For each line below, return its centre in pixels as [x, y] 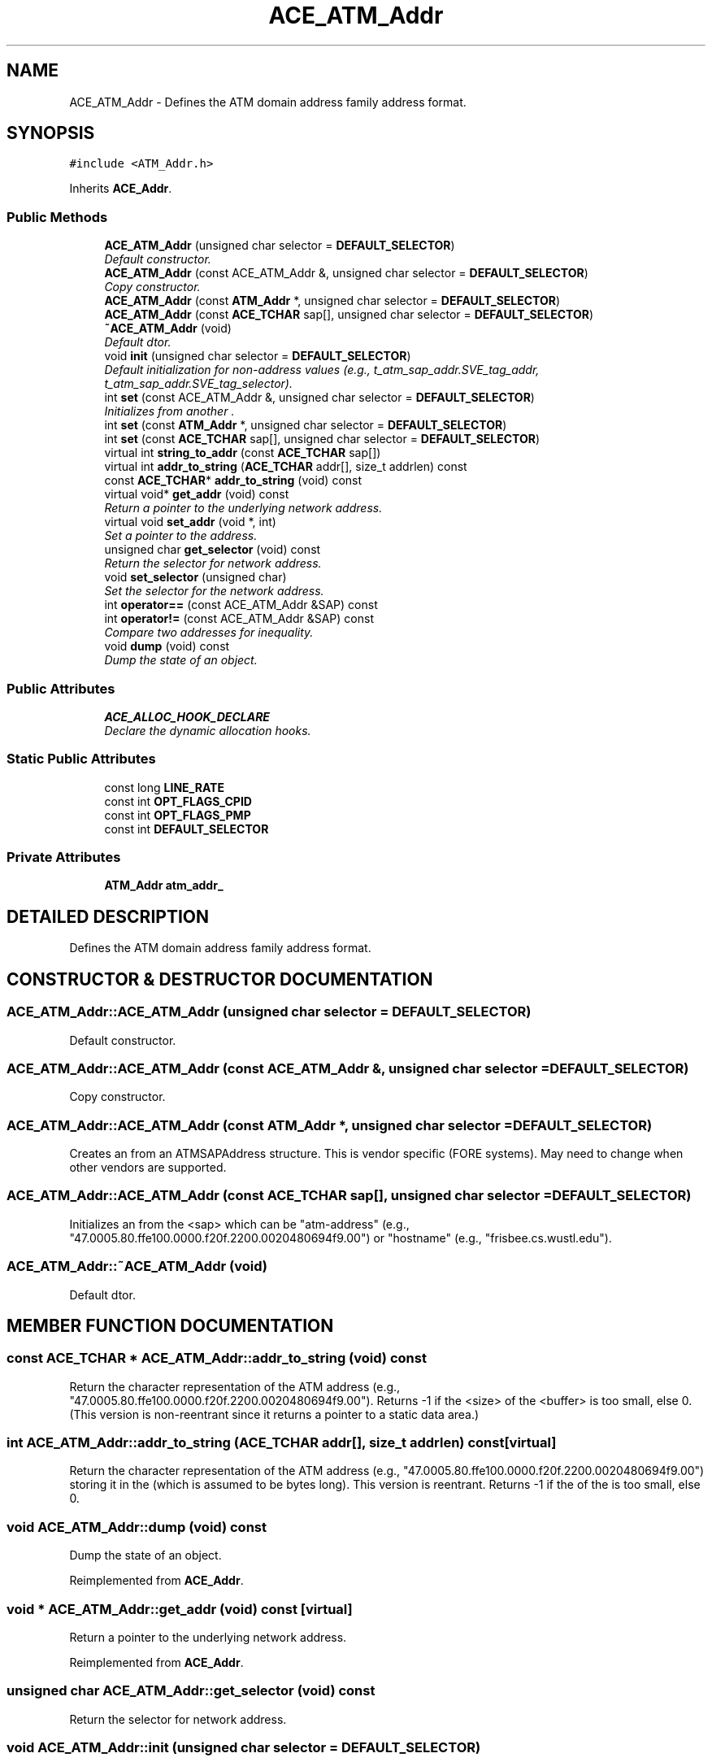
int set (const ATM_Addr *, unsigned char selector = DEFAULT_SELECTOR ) [306, 425]
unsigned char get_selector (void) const [213, 550]
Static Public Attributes [81, 759]
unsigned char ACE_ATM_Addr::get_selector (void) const [191, 1691]
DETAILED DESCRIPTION [108, 916]
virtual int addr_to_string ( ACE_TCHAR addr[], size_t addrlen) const [286, 467]
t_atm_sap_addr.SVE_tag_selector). [198, 384]
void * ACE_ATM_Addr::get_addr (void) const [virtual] [180, 1609]
